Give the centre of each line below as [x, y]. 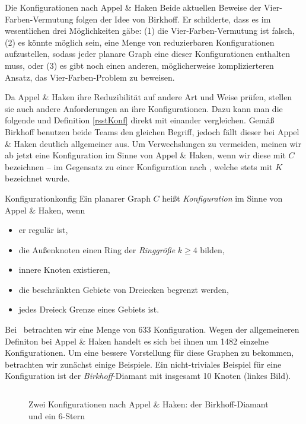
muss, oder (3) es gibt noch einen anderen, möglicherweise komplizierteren [139, 65]
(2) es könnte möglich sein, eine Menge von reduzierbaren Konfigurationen [140, 42]
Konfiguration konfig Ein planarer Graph [78, 198]
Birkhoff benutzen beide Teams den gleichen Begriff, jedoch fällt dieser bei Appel [152, 131]
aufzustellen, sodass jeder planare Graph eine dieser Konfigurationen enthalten [147, 54]
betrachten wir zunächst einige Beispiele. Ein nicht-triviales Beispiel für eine [143, 364]
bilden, [212, 249]
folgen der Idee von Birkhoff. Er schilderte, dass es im [173, 19]
